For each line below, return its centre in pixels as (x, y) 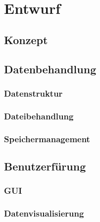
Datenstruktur (33, 93)
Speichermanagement (47, 139)
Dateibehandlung (39, 116)
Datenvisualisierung (44, 213)
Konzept (26, 39)
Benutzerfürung (45, 166)
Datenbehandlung (50, 69)
